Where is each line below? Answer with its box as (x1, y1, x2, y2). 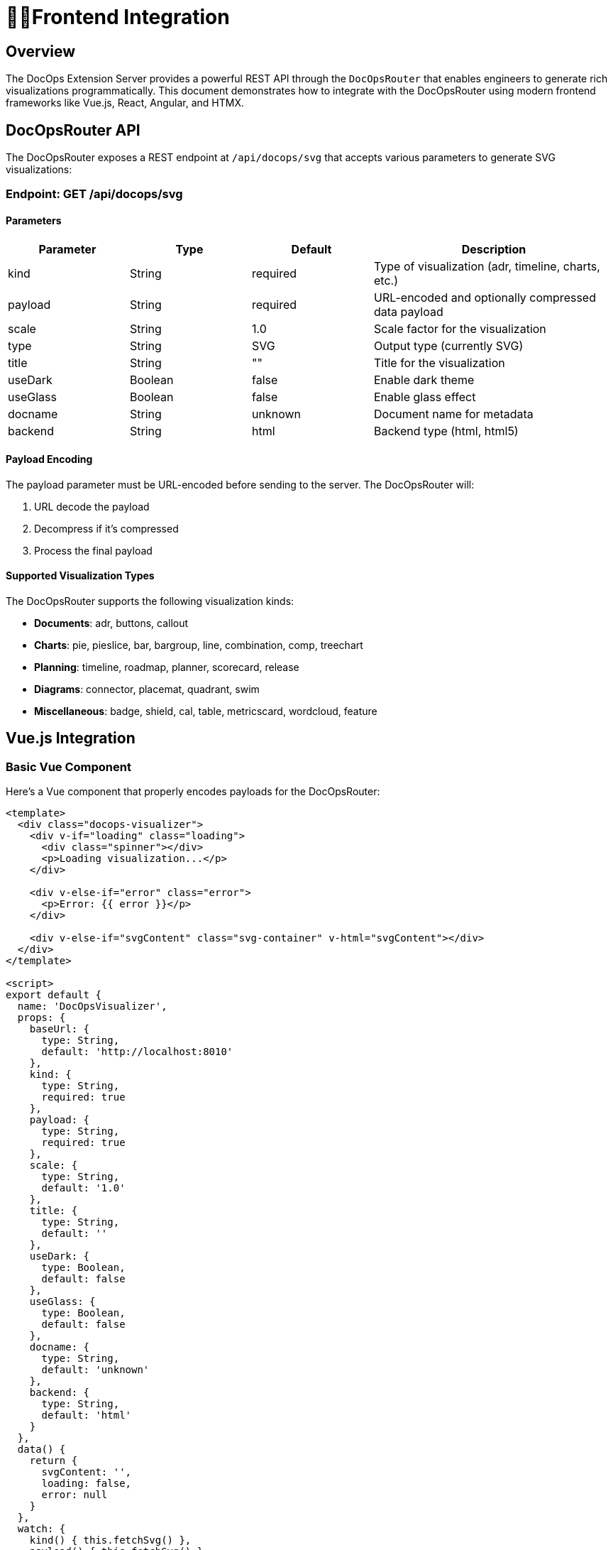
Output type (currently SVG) (374, 338, 524, 353)
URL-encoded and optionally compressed (374, 290, 596, 305)
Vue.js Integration (6, 729, 136, 748)
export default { (6, 989, 101, 1001)
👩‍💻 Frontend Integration (6, 5, 230, 29)
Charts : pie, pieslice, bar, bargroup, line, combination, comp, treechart (34, 639, 363, 652)
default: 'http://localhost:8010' (41, 1046, 233, 1058)
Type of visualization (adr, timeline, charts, (374, 258, 600, 273)
